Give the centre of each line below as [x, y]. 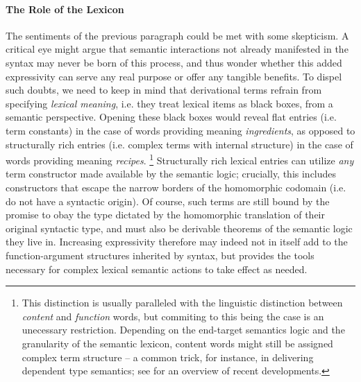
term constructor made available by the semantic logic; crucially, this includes [171, 174]
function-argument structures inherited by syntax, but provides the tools [160, 255]
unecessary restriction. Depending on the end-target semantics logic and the [183, 330]
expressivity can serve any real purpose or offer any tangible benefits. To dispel [174, 76]
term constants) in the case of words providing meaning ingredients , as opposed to [180, 130]
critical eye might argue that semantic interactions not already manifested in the [177, 49]
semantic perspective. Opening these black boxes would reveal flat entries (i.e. [171, 117]
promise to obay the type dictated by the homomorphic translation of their [165, 215]
